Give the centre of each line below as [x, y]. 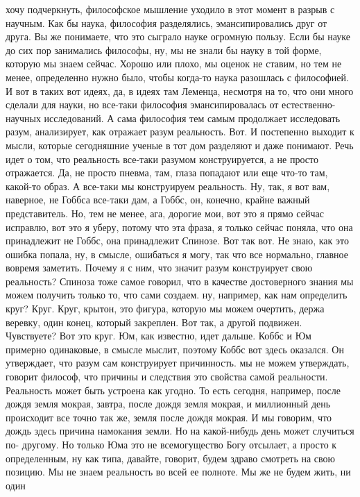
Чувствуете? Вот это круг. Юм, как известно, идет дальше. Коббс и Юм [158, 336]
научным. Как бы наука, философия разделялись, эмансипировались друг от [166, 23]
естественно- [309, 104]
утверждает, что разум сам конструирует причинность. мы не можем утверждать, [178, 363]
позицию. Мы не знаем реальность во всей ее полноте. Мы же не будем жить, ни [178, 472]
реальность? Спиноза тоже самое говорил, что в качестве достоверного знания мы [180, 281]
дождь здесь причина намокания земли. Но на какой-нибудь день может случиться [180, 431]
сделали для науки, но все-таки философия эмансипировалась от [142, 104]
